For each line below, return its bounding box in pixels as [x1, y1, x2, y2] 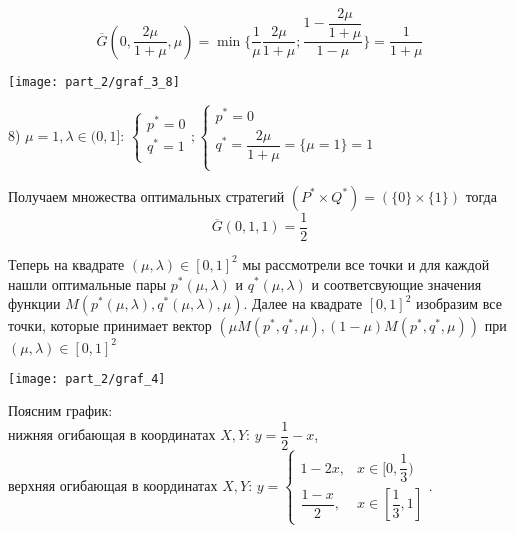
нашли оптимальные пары [8, 273, 167, 294]
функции [8, 293, 61, 314]
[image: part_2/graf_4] [8, 371, 166, 386]
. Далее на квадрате [243, 293, 363, 314]
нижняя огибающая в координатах [8, 424, 216, 445]
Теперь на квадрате [8, 253, 125, 274]
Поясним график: [8, 400, 113, 421]
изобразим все [416, 293, 502, 314]
